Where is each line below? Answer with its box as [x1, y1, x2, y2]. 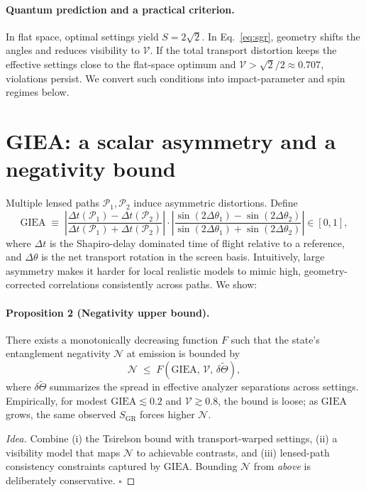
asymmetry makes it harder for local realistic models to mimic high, [6, 263, 301, 278]
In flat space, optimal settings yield [6, 28, 159, 43]
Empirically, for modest [6, 393, 108, 408]
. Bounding [189, 459, 238, 474]
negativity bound [6, 154, 176, 183]
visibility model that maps [6, 444, 121, 459]
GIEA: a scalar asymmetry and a [6, 126, 336, 155]
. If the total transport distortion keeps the [150, 43, 337, 58]
